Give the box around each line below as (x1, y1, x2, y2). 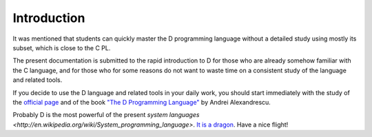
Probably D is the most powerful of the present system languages (12, 111, 200, 119)
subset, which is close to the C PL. (12, 43, 111, 52)
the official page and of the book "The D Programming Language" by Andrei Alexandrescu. (12, 98, 271, 106)
